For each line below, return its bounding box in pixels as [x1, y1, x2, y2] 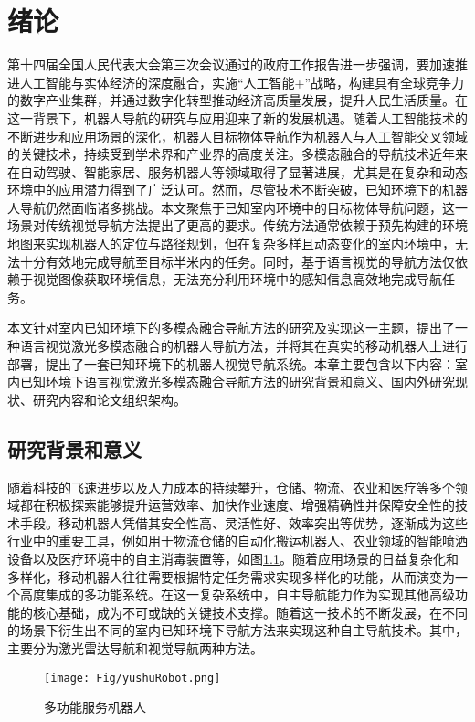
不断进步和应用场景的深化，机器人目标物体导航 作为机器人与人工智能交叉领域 [7, 126, 468, 145]
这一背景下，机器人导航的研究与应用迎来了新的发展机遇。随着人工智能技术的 [7, 108, 468, 127]
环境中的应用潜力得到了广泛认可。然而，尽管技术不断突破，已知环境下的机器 [7, 180, 468, 199]
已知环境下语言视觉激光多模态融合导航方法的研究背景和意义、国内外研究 [19, 372, 455, 391]
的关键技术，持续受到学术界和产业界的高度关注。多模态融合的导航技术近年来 [7, 144, 468, 164]
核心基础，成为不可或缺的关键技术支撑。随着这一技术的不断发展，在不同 [32, 602, 468, 621]
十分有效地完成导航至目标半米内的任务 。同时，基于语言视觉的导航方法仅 [19, 251, 455, 271]
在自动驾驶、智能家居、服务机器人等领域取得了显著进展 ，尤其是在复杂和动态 [7, 162, 468, 181]
